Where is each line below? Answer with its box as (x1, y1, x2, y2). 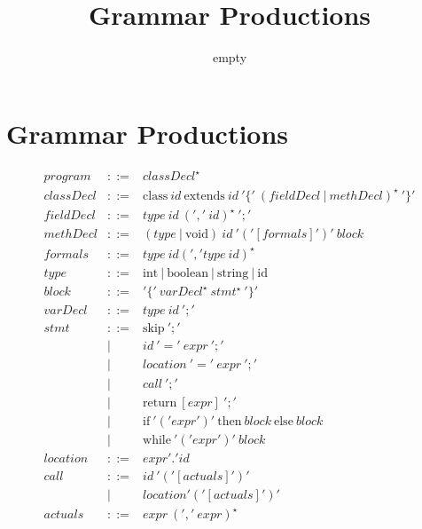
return (143, 396, 177, 409)
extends (184, 189, 225, 202)
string (217, 266, 249, 280)
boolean (167, 266, 208, 280)
